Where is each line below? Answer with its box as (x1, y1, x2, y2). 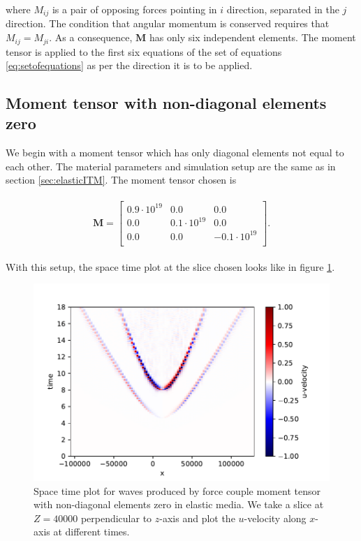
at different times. (53, 524, 130, 539)
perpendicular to (80, 510, 152, 525)
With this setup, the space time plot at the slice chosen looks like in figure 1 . (6, 259, 335, 274)
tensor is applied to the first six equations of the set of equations (6, 44, 282, 59)
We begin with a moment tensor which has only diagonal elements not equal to (6, 145, 344, 160)
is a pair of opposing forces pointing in (52, 2, 217, 16)
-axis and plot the (159, 510, 235, 525)
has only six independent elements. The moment (149, 30, 356, 45)
